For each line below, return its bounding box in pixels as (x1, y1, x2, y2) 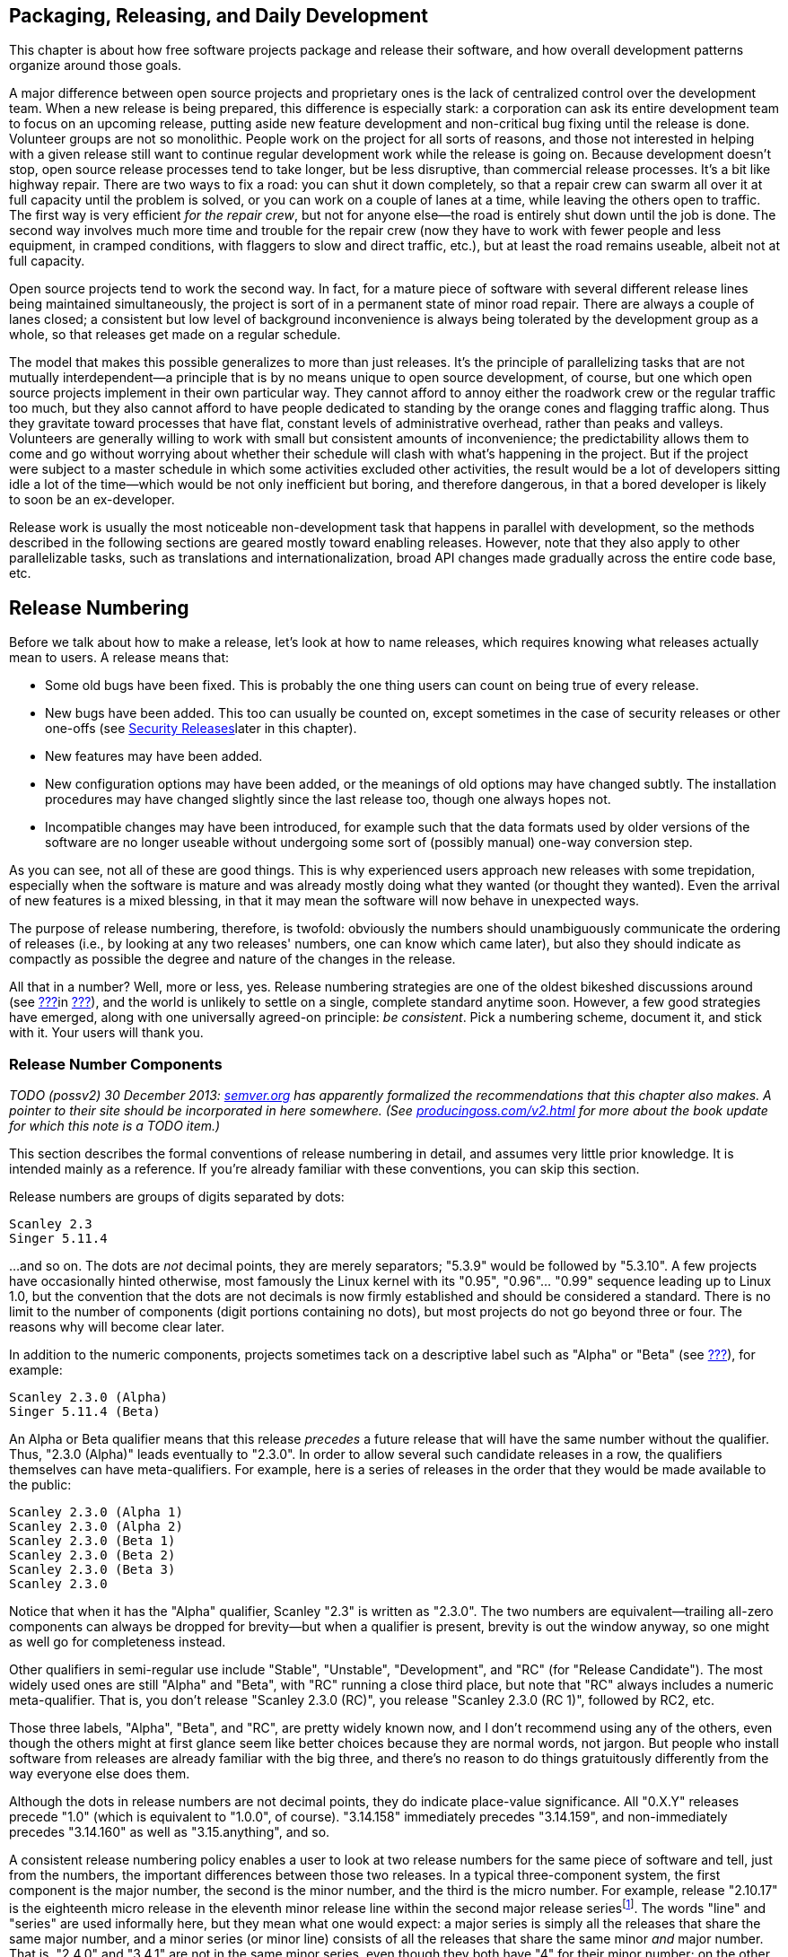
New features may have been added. (45, 748, 263, 764)
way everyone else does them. (9, 1766, 190, 1782)
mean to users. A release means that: (9, 650, 230, 666)
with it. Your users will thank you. (9, 1025, 204, 1041)
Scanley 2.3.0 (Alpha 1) (9, 1505, 183, 1520)
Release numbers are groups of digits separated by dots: (9, 1189, 345, 1205)
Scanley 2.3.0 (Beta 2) (9, 1548, 176, 1563)
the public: (9, 1477, 72, 1493)
